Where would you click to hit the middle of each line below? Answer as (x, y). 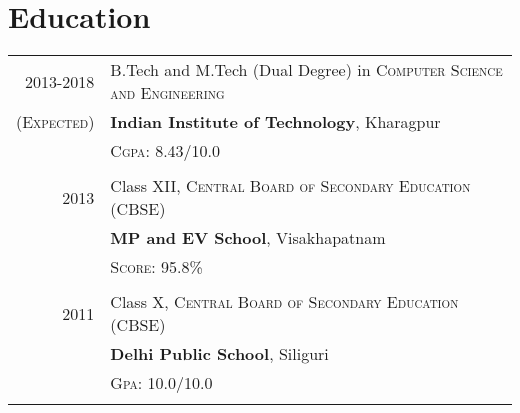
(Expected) (55, 122)
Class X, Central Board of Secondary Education (284, 302)
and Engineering (167, 93)
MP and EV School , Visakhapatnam (248, 238)
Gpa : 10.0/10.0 (161, 383)
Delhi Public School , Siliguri (219, 354)
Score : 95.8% (156, 267)
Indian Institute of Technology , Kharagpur (275, 122)
